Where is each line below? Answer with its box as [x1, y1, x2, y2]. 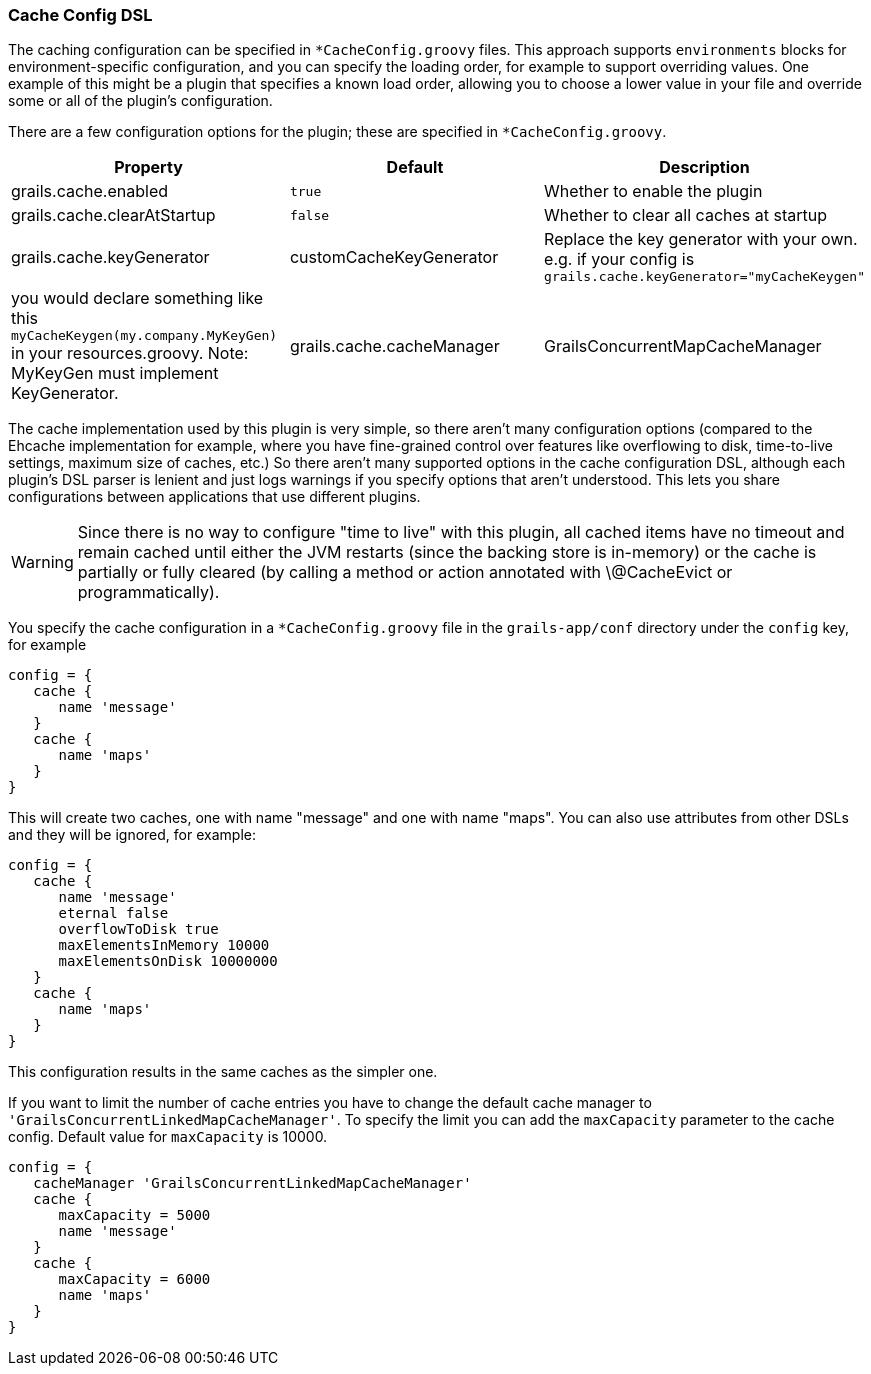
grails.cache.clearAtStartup [11, 205, 216, 226]
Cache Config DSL [8, 5, 153, 25]
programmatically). [77, 582, 220, 603]
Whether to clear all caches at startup [544, 205, 827, 226]
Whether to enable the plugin [544, 181, 763, 202]
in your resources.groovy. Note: [11, 343, 249, 364]
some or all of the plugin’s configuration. [8, 92, 273, 110]
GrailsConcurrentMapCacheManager [544, 335, 822, 356]
